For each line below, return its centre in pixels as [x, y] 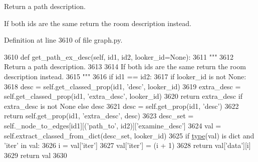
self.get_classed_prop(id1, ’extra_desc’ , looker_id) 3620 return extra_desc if [123, 96]
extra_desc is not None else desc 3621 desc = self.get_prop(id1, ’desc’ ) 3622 [121, 106]
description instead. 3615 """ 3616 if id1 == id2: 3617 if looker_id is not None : [125, 76]
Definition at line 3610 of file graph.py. [63, 40]
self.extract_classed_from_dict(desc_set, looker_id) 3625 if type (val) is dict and [129, 135]
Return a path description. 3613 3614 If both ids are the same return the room [125, 66]
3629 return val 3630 [36, 155]
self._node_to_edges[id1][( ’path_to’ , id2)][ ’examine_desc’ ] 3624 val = [113, 125]
